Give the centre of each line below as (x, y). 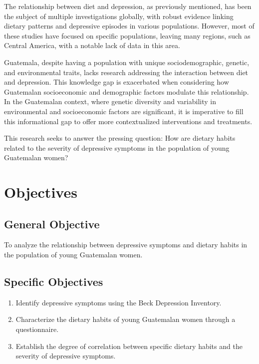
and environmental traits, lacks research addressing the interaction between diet (126, 72)
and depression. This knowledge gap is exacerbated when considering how (117, 82)
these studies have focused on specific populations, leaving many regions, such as (127, 35)
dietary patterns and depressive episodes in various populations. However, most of (129, 26)
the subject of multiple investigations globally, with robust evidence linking (119, 16)
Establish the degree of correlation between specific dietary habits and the (129, 346)
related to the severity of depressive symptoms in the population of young (117, 147)
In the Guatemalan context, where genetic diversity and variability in (110, 101)
